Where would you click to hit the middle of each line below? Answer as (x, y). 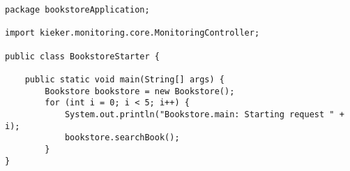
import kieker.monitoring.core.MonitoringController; (132, 33)
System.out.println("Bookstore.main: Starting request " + (204, 114)
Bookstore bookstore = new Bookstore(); (140, 91)
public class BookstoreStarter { (82, 56)
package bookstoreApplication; (77, 10)
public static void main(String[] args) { (124, 79)
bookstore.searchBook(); (122, 138)
